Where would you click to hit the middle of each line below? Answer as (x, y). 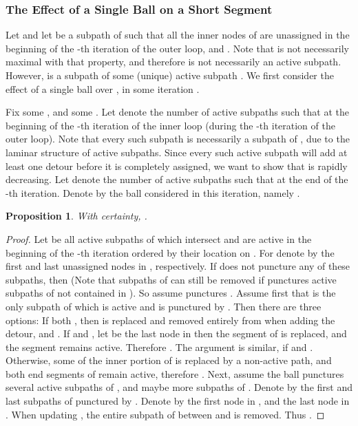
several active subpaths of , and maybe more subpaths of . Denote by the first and (179, 387)
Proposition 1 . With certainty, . (76, 216)
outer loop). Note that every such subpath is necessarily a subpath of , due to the (178, 139)
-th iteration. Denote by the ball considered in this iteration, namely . (153, 192)
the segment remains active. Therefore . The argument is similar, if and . (159, 347)
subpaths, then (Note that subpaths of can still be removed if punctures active (171, 279)
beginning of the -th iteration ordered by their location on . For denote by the (170, 252)
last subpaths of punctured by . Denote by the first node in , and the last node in (178, 401)
